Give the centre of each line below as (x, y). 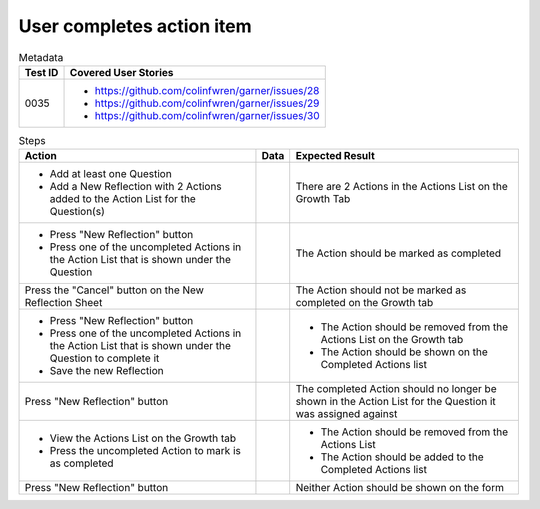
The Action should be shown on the (404, 352)
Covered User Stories (121, 72)
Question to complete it (104, 358)
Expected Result (335, 156)
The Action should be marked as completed (398, 253)
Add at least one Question (110, 174)
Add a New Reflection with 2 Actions (135, 187)
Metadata (41, 57)
